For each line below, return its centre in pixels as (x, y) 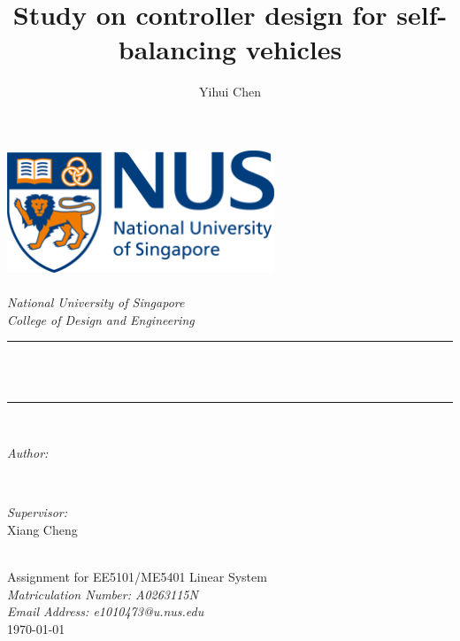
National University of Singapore (96, 302)
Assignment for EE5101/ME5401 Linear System (137, 577)
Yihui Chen (230, 92)
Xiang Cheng (42, 529)
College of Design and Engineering (101, 319)
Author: (28, 453)
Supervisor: (37, 512)
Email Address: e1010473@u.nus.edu (106, 611)
